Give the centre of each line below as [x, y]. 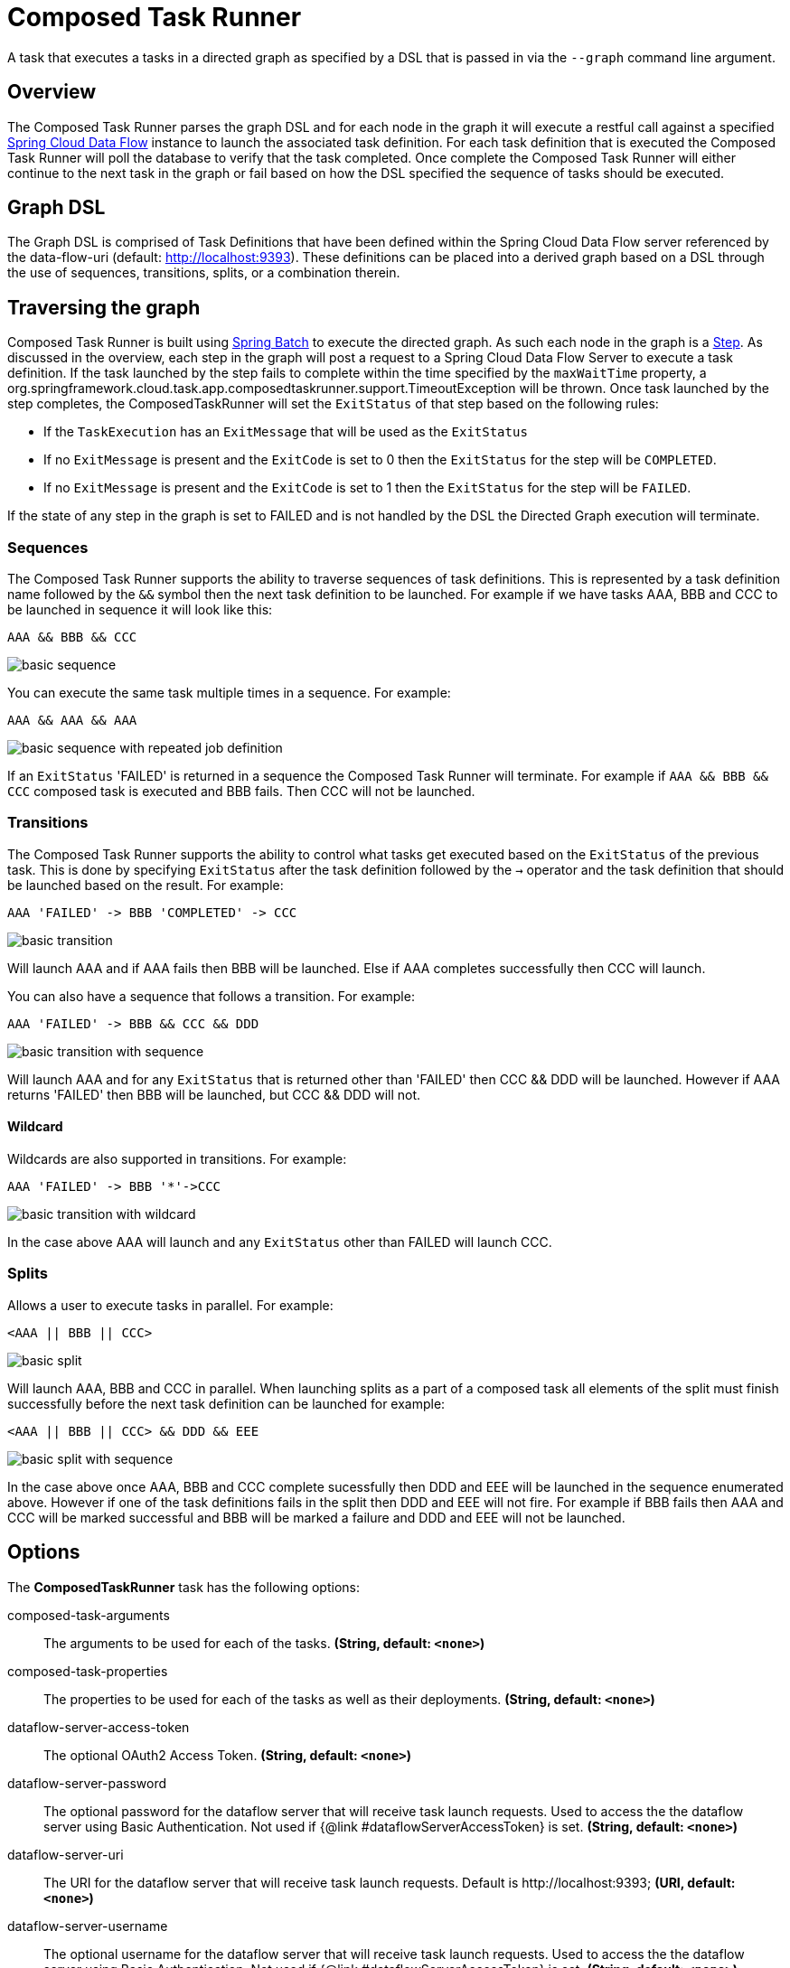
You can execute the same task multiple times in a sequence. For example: [229, 693]
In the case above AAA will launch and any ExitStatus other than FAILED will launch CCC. [280, 1242]
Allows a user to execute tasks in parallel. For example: [170, 1305]
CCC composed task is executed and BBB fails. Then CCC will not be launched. [241, 792]
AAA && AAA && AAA [72, 721]
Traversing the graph [104, 307]
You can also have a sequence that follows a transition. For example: [211, 996]
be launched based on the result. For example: [146, 885]
